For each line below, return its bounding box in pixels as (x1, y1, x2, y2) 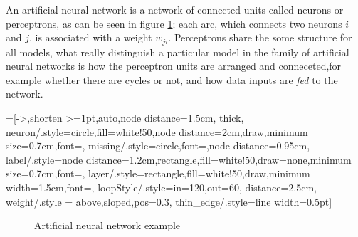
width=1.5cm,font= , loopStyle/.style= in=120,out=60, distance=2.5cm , (6, 179, 317, 194)
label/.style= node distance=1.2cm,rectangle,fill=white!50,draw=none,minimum (6, 152, 352, 167)
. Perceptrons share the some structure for (168, 30, 352, 45)
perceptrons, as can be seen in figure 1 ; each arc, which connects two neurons (6, 16, 342, 31)
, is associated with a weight (29, 30, 152, 45)
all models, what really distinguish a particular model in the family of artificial (6, 44, 349, 59)
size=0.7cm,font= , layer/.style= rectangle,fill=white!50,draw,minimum (6, 166, 310, 181)
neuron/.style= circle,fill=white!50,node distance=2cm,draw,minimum (6, 124, 308, 139)
